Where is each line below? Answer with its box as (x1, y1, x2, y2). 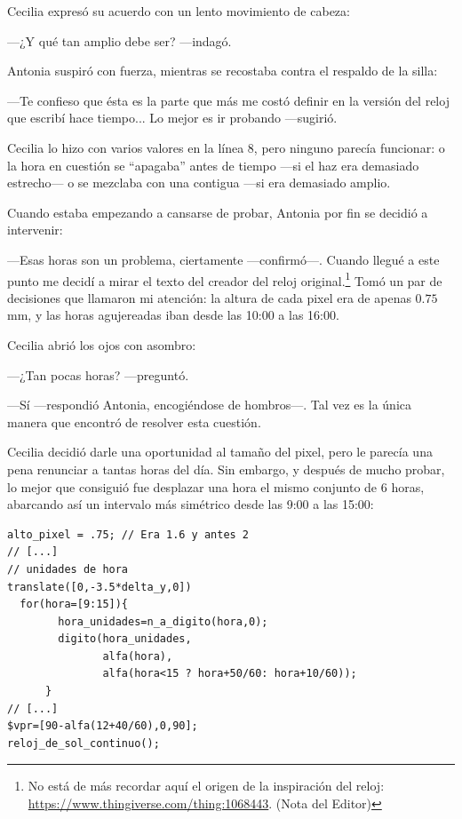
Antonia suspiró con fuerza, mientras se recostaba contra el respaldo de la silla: (7, 61, 438, 80)
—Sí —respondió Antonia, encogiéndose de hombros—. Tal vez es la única (7, 395, 411, 414)
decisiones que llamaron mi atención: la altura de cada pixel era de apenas (7, 288, 411, 306)
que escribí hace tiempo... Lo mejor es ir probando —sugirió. (7, 108, 338, 127)
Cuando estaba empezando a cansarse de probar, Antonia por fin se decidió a (7, 203, 428, 221)
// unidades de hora (7, 562, 129, 576)
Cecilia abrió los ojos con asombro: (7, 335, 196, 354)
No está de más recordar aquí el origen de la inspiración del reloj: (28, 776, 385, 795)
